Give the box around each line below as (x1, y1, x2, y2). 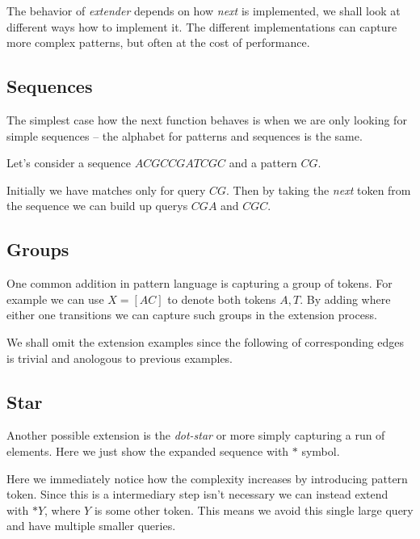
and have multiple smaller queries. (6, 517, 176, 534)
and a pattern (229, 154, 297, 171)
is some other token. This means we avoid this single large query (94, 501, 414, 518)
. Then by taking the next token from (226, 181, 411, 198)
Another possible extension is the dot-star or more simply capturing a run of (6, 427, 385, 444)
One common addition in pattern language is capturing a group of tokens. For (6, 275, 393, 292)
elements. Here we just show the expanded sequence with (6, 442, 289, 459)
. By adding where (300, 290, 391, 307)
